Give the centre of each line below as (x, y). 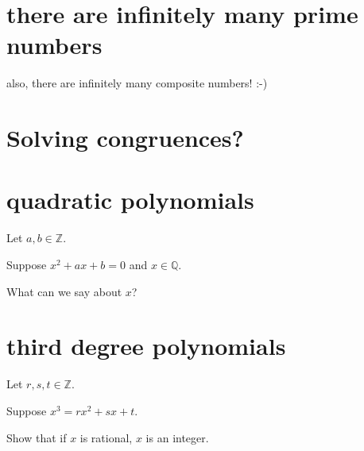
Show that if (37, 437)
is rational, (106, 437)
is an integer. (177, 437)
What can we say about (64, 291)
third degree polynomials (146, 346)
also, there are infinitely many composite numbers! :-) (137, 83)
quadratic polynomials (130, 200)
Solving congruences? (125, 138)
